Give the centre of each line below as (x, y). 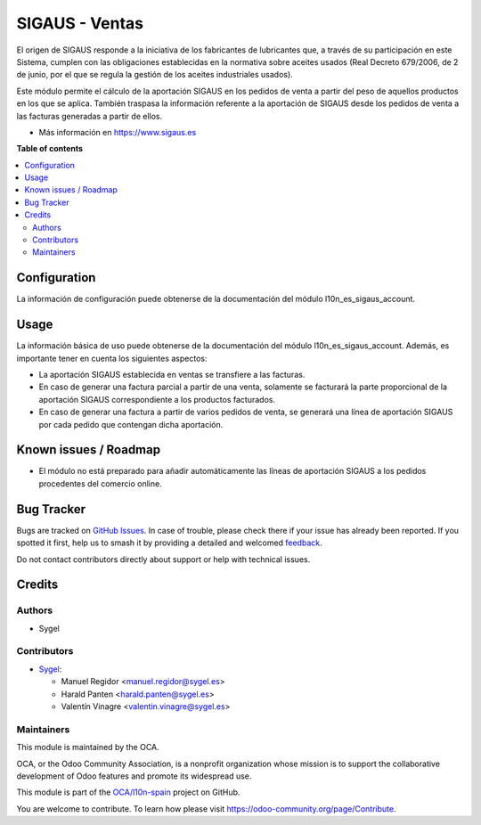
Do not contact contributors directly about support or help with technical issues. (163, 559)
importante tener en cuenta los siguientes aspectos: (112, 358)
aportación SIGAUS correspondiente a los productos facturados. (157, 399)
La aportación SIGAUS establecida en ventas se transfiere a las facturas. (172, 375)
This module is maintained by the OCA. (88, 747)
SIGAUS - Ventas (80, 23)
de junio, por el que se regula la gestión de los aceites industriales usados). (155, 75)
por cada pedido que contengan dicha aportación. (131, 424)
